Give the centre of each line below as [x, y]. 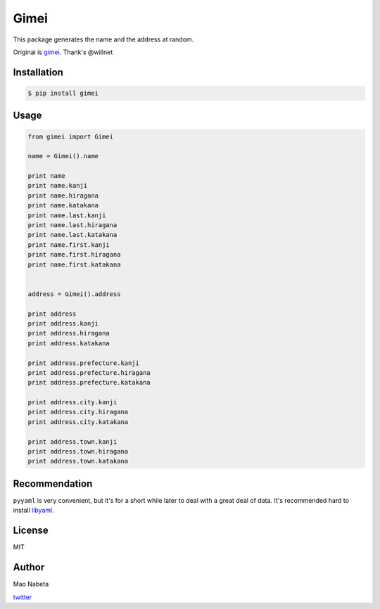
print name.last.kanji [67, 215]
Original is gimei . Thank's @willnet [63, 52]
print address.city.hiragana [78, 412]
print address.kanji [63, 323]
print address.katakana [69, 343]
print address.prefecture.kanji [84, 363]
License [31, 531]
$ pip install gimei [63, 93]
